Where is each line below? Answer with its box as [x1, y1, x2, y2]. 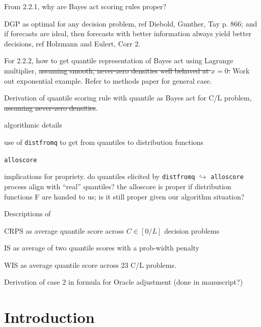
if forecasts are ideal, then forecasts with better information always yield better [4, 28, 252, 39]
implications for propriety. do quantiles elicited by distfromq [4, 171, 195, 182]
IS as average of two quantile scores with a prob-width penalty [4, 242, 199, 253]
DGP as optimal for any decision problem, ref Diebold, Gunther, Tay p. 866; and [4, 18, 257, 29]
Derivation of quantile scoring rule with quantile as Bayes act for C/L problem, [4, 92, 252, 103]
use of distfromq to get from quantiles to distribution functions [4, 136, 204, 147]
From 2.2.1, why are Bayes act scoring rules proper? [4, 1, 167, 11]
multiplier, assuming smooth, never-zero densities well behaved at [4, 65, 209, 76]
